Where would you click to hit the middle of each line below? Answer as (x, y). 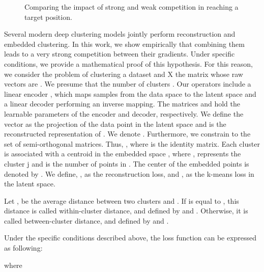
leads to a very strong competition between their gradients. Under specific (120, 54)
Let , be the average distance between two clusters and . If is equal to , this (122, 200)
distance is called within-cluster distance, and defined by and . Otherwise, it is (126, 211)
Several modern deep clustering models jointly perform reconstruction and (120, 34)
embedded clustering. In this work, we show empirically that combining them (124, 44)
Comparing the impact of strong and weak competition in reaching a (131, 7)
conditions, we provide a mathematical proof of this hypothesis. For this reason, (128, 63)
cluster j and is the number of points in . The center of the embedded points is (127, 163)
